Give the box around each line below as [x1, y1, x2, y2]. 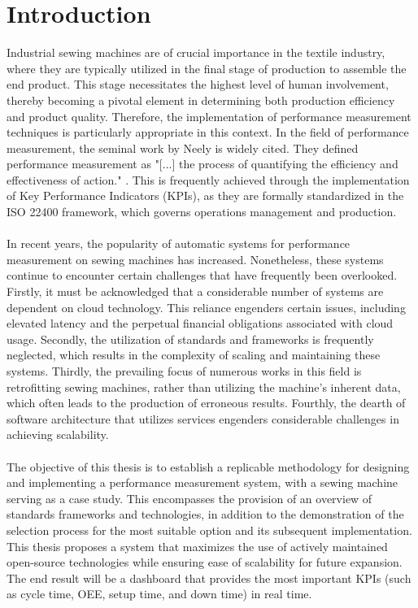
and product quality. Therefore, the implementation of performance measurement [7, 107, 411, 124]
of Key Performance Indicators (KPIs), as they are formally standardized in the [7, 187, 404, 204]
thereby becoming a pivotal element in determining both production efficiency [7, 91, 395, 108]
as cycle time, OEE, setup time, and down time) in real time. [7, 585, 312, 602]
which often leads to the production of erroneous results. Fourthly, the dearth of [7, 394, 406, 411]
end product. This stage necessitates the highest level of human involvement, [7, 76, 389, 93]
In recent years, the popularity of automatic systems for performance [7, 235, 351, 252]
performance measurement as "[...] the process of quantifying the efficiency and [7, 155, 398, 172]
